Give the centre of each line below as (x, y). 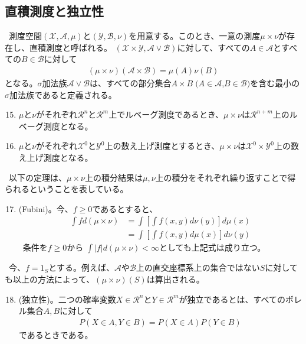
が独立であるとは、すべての (232, 299)
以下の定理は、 (37, 177)
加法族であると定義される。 (63, 94)
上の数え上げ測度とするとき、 (162, 146)
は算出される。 (175, 279)
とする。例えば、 (81, 267)
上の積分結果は (113, 177)
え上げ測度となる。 (56, 157)
